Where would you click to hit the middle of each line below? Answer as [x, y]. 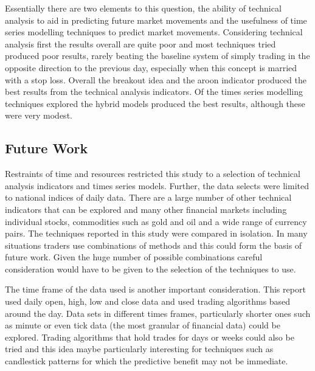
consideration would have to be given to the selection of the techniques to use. [151, 269]
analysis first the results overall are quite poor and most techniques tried [140, 43]
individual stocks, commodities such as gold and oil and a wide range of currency [156, 221]
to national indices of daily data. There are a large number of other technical [148, 197]
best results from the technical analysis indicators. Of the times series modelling [154, 92]
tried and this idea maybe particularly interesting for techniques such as [139, 349]
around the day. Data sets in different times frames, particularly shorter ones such [158, 313]
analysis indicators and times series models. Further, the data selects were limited [157, 185]
